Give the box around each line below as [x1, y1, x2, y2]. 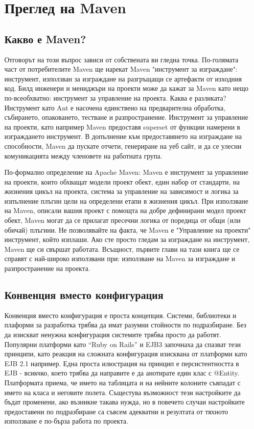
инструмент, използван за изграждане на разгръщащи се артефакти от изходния [4, 73, 242, 83]
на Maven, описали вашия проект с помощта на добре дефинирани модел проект [4, 205, 246, 215]
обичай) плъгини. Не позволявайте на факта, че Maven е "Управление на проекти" [4, 224, 251, 235]
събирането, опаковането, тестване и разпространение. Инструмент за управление [4, 112, 249, 122]
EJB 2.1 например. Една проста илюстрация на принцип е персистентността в [4, 358, 239, 368]
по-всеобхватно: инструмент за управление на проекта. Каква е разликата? [4, 92, 227, 103]
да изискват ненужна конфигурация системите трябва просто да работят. [4, 329, 221, 340]
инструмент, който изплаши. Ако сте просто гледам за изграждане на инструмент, [4, 234, 250, 244]
